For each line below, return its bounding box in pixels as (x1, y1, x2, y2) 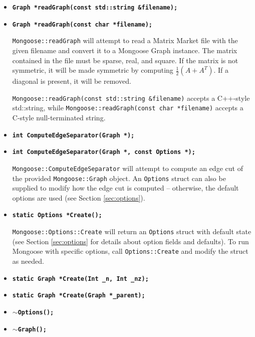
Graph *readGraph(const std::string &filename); (12, 4, 178, 11)
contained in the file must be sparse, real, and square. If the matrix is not (12, 55, 238, 65)
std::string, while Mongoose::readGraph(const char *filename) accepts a (12, 102, 243, 113)
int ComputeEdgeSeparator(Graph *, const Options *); (12, 148, 195, 156)
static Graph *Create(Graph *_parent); (12, 292, 145, 299)
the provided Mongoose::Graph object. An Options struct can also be (12, 173, 226, 183)
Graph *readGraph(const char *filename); (12, 21, 152, 28)
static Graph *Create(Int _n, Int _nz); (12, 275, 149, 282)
